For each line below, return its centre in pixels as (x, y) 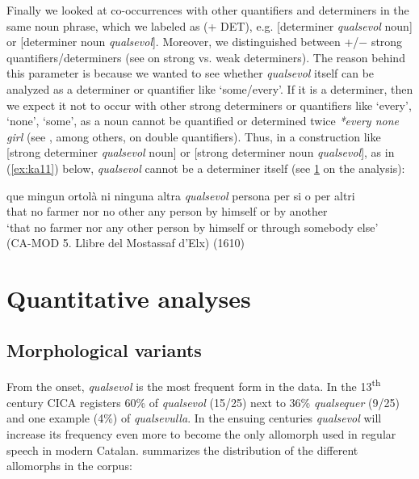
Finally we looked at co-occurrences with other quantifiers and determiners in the (208, 10)
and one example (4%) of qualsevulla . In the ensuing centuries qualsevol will (194, 418)
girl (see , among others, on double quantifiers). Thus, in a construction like (194, 136)
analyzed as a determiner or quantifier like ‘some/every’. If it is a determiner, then (210, 88)
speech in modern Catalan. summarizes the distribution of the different (182, 450)
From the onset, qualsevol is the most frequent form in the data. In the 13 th (194, 385)
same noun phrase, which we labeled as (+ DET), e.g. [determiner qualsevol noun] (209, 25)
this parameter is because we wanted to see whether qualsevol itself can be (191, 73)
